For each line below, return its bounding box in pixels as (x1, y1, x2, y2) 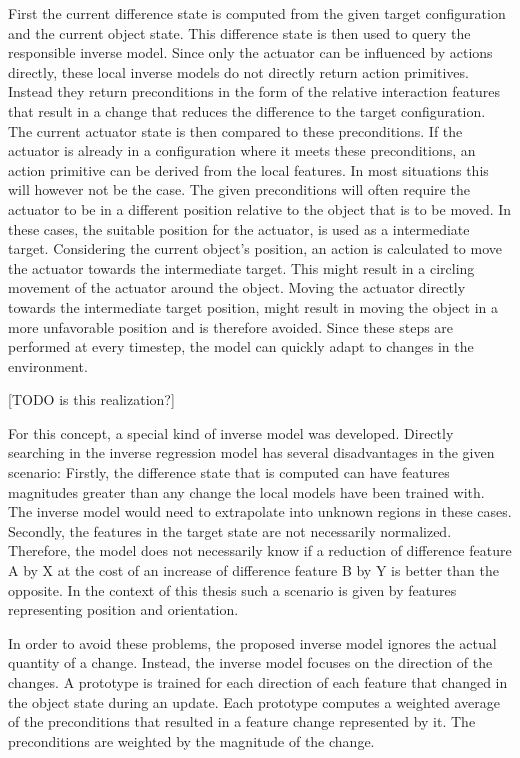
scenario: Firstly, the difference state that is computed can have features (8, 462, 450, 483)
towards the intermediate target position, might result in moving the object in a (8, 296, 498, 317)
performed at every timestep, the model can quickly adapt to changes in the (8, 336, 474, 357)
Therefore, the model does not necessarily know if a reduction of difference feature (8, 540, 512, 561)
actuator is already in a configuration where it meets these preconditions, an (8, 140, 476, 161)
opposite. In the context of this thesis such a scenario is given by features (8, 579, 457, 600)
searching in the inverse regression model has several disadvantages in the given (8, 442, 495, 463)
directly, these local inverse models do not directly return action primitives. (8, 61, 469, 82)
